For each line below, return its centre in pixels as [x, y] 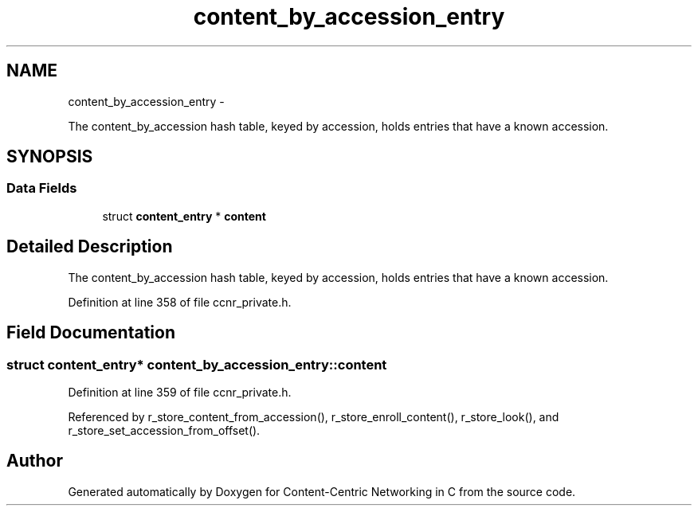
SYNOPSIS [50, 157]
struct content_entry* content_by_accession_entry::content [197, 364]
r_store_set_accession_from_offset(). [164, 430]
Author [35, 461]
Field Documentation [91, 333]
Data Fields [42, 188]
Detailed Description [90, 247]
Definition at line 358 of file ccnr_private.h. [180, 302]
